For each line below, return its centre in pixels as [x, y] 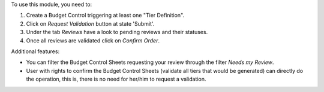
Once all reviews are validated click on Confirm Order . [93, 40]
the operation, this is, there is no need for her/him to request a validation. [116, 79]
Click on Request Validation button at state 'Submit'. [90, 23]
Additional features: [35, 51]
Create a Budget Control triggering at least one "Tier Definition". [105, 16]
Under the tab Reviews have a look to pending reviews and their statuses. [117, 32]
